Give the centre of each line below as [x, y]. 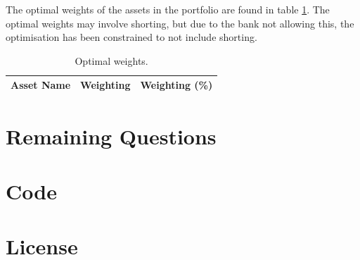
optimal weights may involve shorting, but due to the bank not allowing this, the [180, 23]
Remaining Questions [111, 136]
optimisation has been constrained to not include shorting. [131, 37]
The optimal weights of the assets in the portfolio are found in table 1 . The [168, 9]
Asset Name [41, 85]
